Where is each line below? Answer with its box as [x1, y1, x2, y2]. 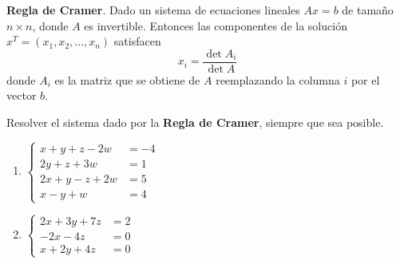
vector [6, 87, 37, 104]
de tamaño [342, 2, 394, 18]
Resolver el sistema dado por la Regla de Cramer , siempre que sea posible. [6, 114, 384, 131]
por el [350, 71, 380, 88]
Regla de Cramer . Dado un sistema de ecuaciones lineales [6, 2, 300, 18]
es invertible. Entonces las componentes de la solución [84, 17, 347, 33]
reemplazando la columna [216, 71, 340, 88]
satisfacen [113, 33, 161, 49]
